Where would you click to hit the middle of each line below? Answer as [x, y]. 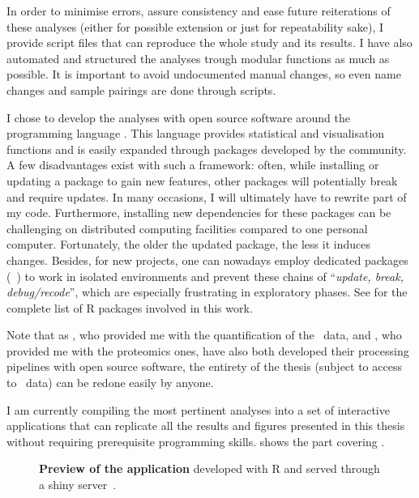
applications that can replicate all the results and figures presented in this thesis [206, 426]
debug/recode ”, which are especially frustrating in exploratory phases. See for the [207, 292]
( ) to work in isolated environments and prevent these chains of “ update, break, [205, 276]
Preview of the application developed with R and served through [209, 468]
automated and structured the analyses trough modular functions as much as [198, 58]
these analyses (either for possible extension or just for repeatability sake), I [195, 26]
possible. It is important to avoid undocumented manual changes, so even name [204, 74]
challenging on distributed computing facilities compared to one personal [187, 228]
